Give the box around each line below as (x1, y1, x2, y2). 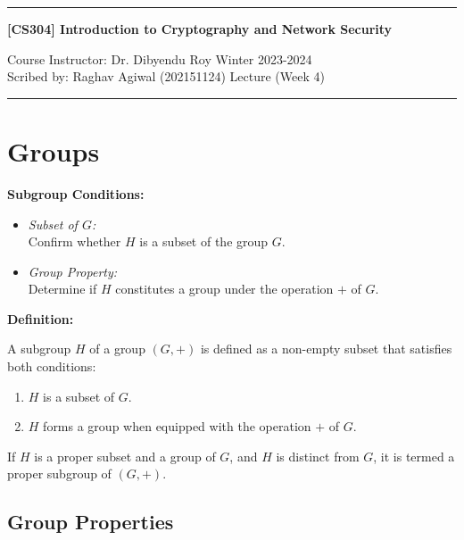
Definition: (7, 309, 74, 328)
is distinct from (276, 446, 360, 465)
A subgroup (7, 339, 71, 358)
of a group (89, 339, 145, 358)
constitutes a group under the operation (115, 279, 334, 298)
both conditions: (7, 357, 96, 376)
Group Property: (28, 262, 118, 280)
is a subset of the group (139, 232, 269, 251)
